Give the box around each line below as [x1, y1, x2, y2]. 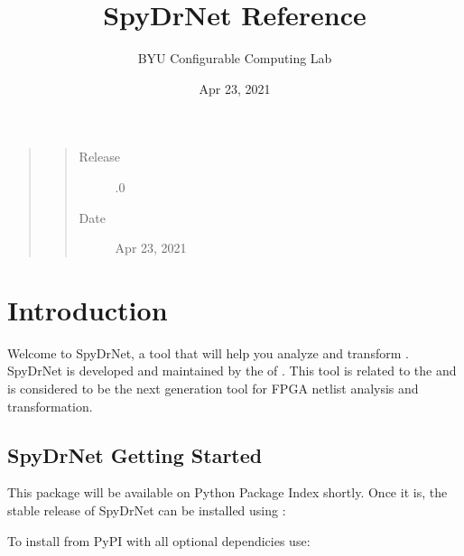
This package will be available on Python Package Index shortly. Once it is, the [7, 483, 448, 502]
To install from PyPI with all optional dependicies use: [7, 531, 311, 550]
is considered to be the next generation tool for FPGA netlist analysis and [7, 379, 419, 397]
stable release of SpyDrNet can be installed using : [7, 500, 286, 519]
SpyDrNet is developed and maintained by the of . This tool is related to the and [7, 361, 457, 380]
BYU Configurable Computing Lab [137, 49, 332, 68]
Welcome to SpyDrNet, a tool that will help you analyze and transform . [7, 343, 409, 362]
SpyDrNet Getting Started [7, 440, 263, 468]
